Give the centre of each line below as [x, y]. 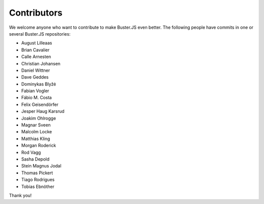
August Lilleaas [37, 43]
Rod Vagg [31, 152]
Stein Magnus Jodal [41, 166]
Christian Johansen [41, 63]
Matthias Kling [36, 139]
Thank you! [20, 195]
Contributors [36, 13]
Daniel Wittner [36, 70]
